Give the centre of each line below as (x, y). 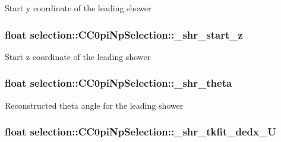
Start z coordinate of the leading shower (78, 56)
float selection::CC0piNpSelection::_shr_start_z (124, 34)
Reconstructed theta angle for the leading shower (94, 105)
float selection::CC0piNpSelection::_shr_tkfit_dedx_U (140, 132)
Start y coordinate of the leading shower (78, 8)
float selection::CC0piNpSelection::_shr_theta (119, 83)
